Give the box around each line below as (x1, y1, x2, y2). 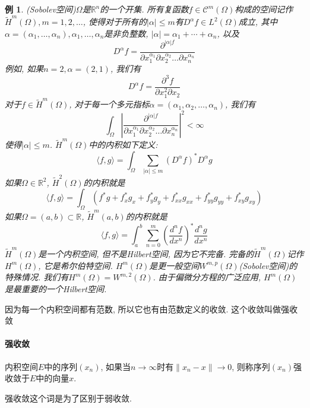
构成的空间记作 (235, 3, 293, 15)
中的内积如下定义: (88, 138, 158, 151)
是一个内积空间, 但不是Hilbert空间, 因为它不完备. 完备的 (38, 248, 254, 260)
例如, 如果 (5, 62, 44, 75)
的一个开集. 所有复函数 (100, 3, 189, 15)
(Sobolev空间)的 (239, 259, 298, 271)
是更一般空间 (149, 259, 200, 271)
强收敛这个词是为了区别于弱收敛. (5, 391, 132, 404)
